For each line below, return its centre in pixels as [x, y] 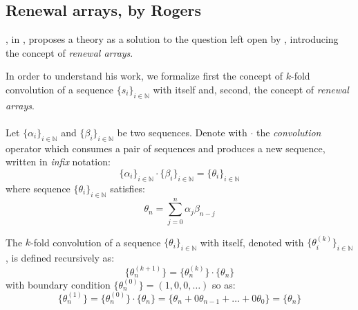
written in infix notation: [58, 162]
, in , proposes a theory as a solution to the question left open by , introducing [172, 39]
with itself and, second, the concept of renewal [251, 89]
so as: [224, 284]
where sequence [38, 188]
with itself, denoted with [252, 242]
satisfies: [128, 188]
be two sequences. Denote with [182, 132]
